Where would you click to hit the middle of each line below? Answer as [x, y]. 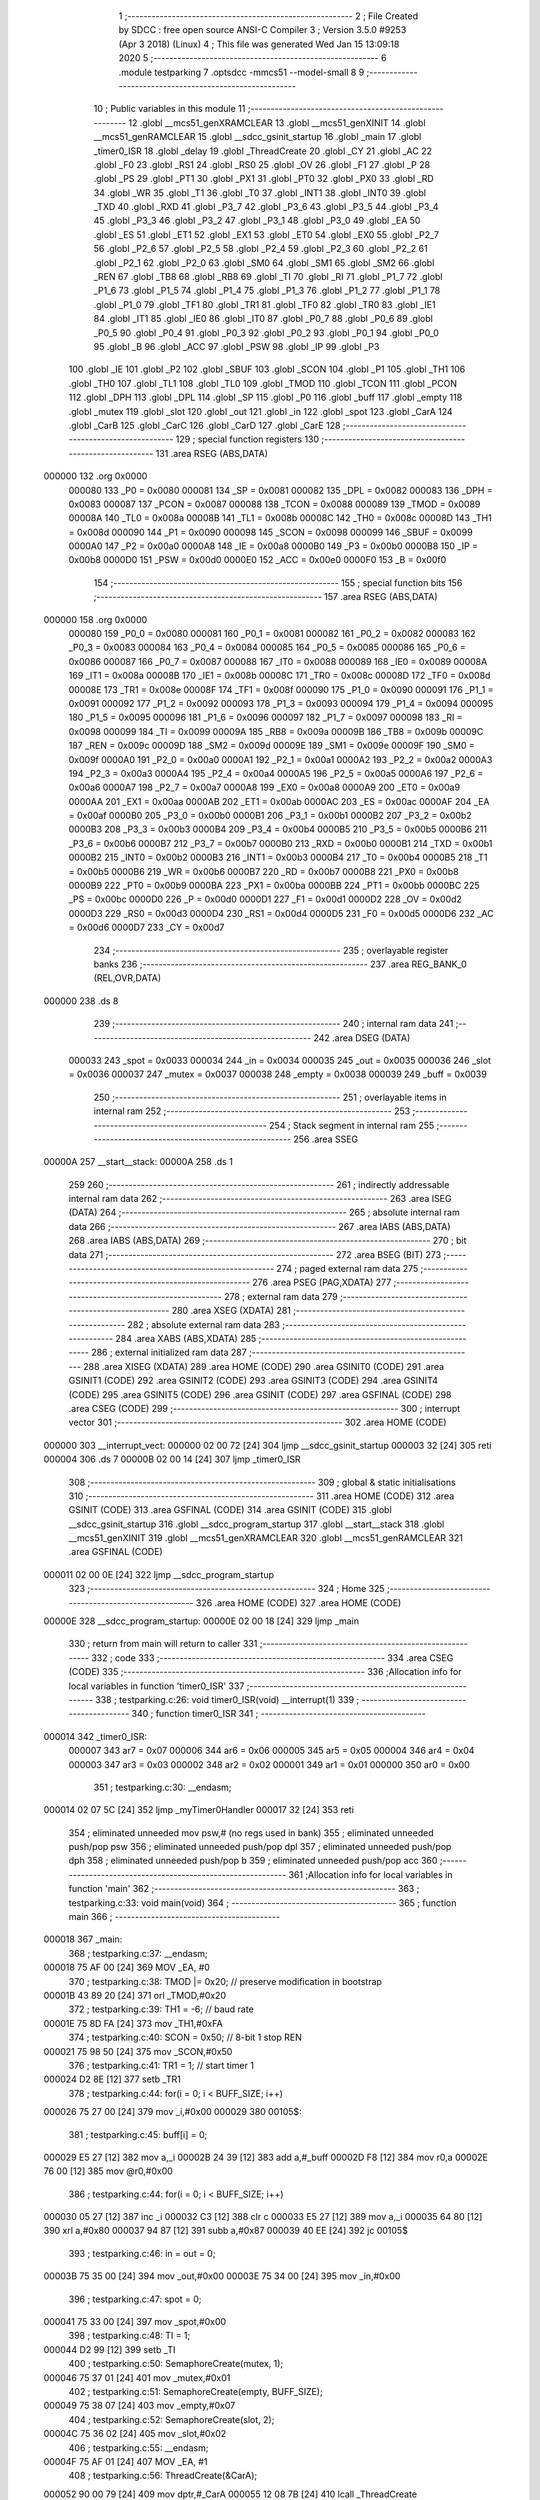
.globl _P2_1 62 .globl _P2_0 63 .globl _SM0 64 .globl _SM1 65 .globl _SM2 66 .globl [264, 262]
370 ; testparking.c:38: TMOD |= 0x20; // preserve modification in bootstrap [225, 1981]
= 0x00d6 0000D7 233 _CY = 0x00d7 [146, 927]
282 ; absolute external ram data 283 [203, 1324]
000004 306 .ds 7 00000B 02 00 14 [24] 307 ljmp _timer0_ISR [172, 1459]
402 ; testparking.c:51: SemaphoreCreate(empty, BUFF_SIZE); [196, 2391]
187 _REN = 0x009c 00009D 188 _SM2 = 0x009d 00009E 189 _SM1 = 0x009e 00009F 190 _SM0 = [271, 746]
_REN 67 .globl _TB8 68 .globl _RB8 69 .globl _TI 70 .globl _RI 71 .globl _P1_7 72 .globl [268, 277]
